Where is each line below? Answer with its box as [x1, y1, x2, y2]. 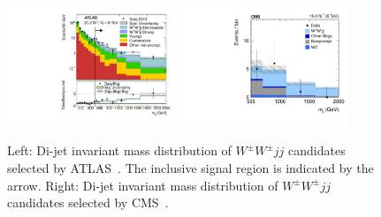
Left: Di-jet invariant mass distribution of [7, 141, 232, 160]
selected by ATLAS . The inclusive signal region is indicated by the [7, 159, 374, 177]
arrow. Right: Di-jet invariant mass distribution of [7, 176, 278, 194]
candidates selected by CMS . [7, 193, 169, 212]
